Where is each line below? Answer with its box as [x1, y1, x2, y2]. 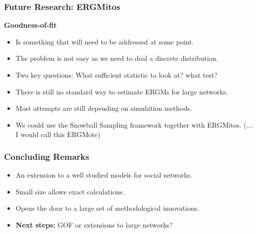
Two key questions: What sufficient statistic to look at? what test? [15, 70, 217, 80]
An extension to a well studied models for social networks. [15, 170, 193, 180]
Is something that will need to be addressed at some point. [15, 36, 194, 47]
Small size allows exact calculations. [15, 186, 125, 196]
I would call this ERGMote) [15, 129, 101, 140]
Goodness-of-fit [4, 20, 57, 30]
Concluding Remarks [4, 150, 89, 162]
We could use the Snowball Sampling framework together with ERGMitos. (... [15, 119, 253, 130]
